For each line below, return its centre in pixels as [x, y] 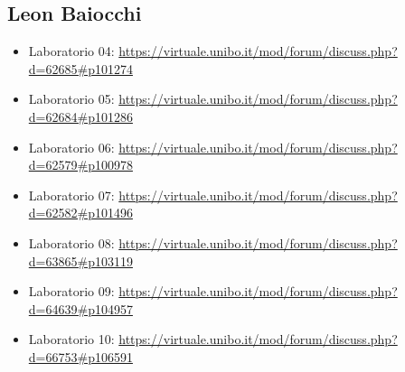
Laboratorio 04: [71, 51]
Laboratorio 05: [71, 99]
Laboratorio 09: [71, 291]
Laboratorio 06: [71, 147]
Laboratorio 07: [71, 195]
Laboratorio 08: [71, 242]
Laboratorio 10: [71, 339]
